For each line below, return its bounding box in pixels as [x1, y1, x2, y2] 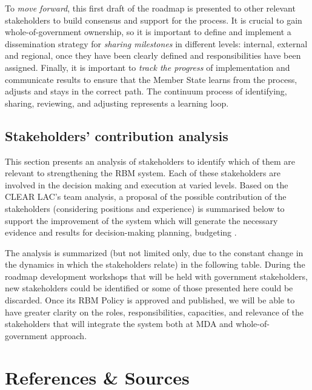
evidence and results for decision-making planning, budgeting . [5, 226, 237, 239]
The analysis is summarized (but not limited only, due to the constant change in [5, 246, 304, 259]
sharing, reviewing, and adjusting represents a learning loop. [5, 96, 229, 109]
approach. [50, 329, 87, 342]
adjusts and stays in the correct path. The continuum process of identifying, [5, 85, 287, 97]
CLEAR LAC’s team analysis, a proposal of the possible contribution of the [5, 190, 287, 203]
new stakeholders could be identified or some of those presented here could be [5, 282, 293, 294]
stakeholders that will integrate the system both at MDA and [5, 317, 233, 330]
